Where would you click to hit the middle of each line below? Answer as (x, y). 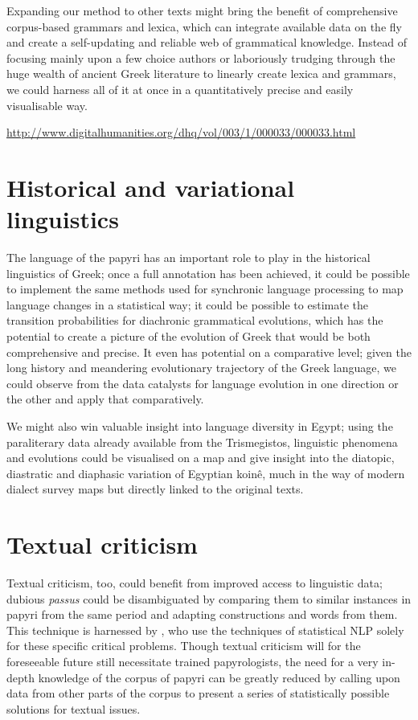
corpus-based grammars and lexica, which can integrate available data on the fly (204, 26)
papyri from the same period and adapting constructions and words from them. (202, 614)
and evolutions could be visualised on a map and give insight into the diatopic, (201, 458)
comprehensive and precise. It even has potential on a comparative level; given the (209, 352)
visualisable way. (47, 105)
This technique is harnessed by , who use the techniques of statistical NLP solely (205, 630)
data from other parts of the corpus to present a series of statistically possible (198, 693)
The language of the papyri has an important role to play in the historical (189, 258)
